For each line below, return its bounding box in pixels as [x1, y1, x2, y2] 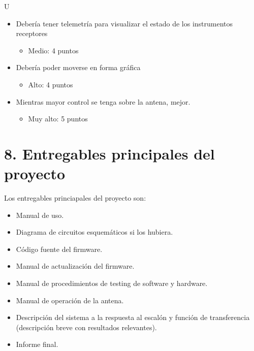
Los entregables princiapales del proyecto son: [4, 193, 146, 203]
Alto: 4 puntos [28, 79, 73, 89]
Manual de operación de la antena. [16, 295, 124, 305]
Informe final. [16, 339, 58, 349]
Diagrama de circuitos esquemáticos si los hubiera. [16, 227, 173, 237]
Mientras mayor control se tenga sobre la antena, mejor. [16, 96, 190, 107]
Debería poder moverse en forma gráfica [16, 62, 141, 73]
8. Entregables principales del [4, 143, 215, 164]
